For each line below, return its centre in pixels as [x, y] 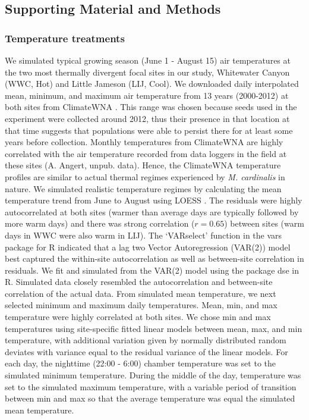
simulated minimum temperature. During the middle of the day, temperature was [153, 375]
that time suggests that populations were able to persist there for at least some [149, 130]
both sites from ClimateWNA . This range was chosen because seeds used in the [151, 107]
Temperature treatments [65, 38]
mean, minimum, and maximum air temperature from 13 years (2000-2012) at [147, 95]
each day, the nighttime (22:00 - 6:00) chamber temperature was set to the [140, 363]
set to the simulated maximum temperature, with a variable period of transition [151, 386]
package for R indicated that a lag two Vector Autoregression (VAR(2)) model [148, 247]
